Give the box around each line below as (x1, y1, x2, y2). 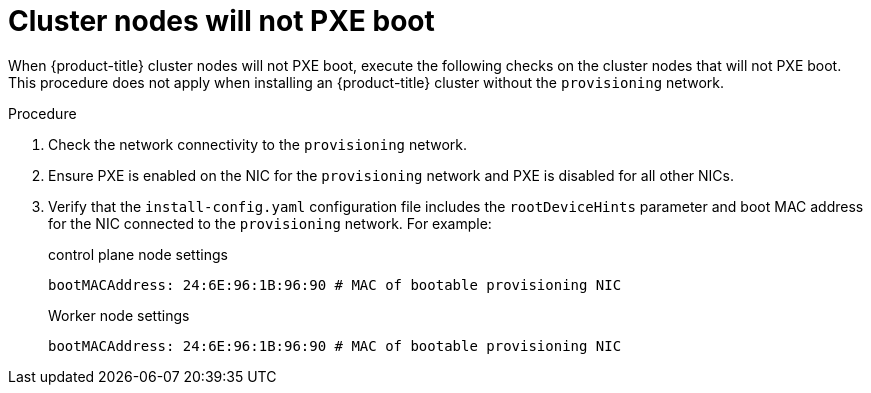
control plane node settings (48, 245, 228, 263)
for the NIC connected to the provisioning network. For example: (48, 214, 492, 232)
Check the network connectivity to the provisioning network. (48, 135, 468, 153)
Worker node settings (48, 306, 190, 324)
